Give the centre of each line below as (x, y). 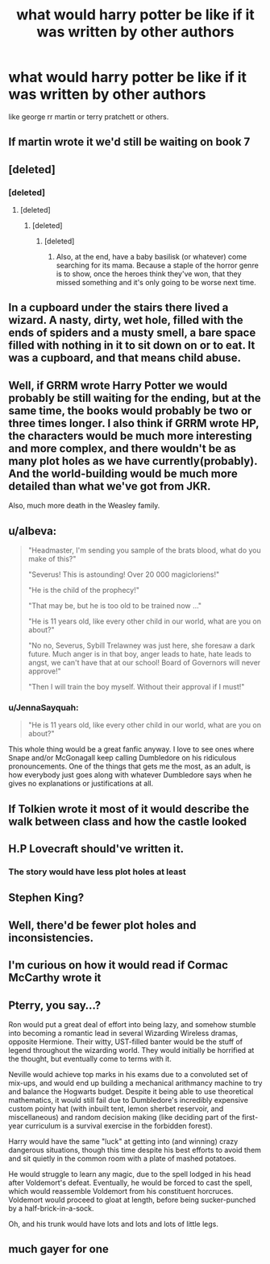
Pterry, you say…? (55, 1005)
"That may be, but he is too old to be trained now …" (115, 606)
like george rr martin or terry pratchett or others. (89, 116)
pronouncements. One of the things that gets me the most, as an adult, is (130, 766)
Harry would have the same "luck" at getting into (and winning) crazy (123, 1142)
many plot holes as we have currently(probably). (133, 461)
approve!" (45, 671)
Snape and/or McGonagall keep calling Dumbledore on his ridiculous (123, 758)
